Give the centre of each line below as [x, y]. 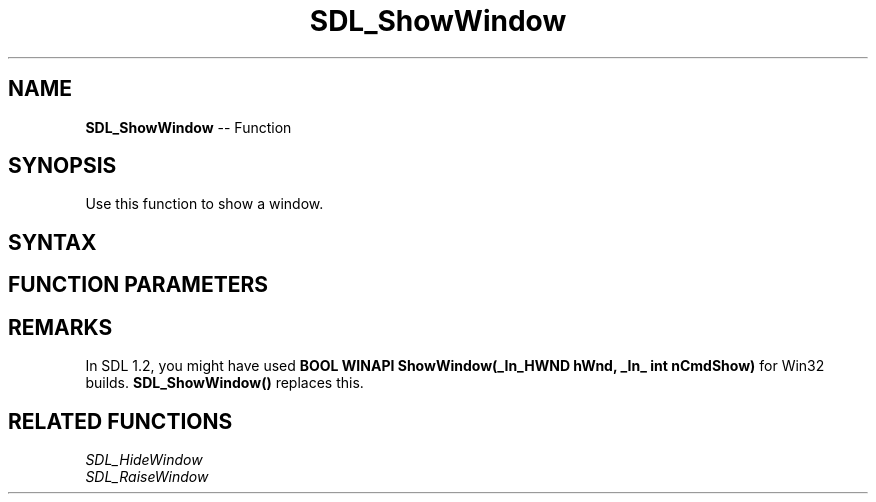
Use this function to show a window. [204, 204]
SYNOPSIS [62, 166]
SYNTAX [52, 242]
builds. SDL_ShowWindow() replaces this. [224, 383]
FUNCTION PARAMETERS [138, 285]
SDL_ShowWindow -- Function [188, 127]
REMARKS [60, 327]
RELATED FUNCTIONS [120, 421]
